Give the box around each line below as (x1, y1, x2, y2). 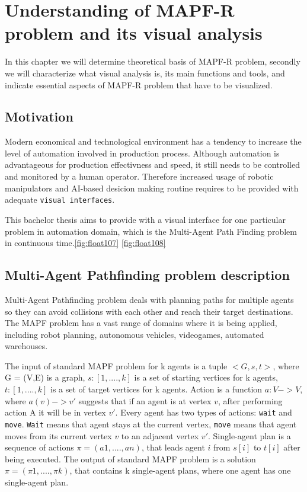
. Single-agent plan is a (207, 429, 291, 442)
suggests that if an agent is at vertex (78, 394, 212, 407)
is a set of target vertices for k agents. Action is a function (50, 383, 263, 395)
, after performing (218, 394, 283, 407)
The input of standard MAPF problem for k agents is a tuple (5, 359, 228, 372)
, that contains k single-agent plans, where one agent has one (69, 464, 291, 477)
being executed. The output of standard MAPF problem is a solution (5, 452, 256, 465)
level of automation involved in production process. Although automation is (5, 146, 280, 159)
